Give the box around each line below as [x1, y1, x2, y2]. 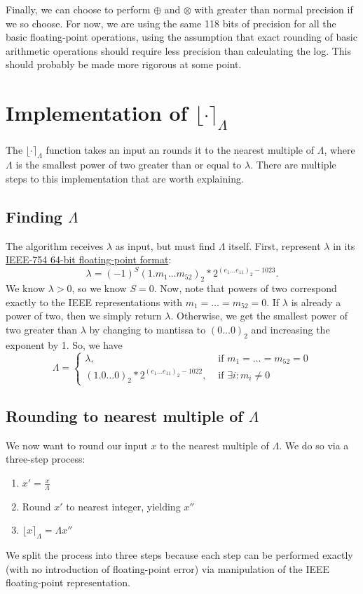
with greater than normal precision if [194, 2, 353, 16]
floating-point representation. [6, 575, 130, 590]
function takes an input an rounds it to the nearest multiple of [46, 142, 314, 157]
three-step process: [6, 451, 85, 466]
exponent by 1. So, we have [6, 337, 123, 352]
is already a [291, 294, 341, 309]
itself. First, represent [228, 238, 321, 253]
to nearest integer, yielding [66, 499, 181, 513]
